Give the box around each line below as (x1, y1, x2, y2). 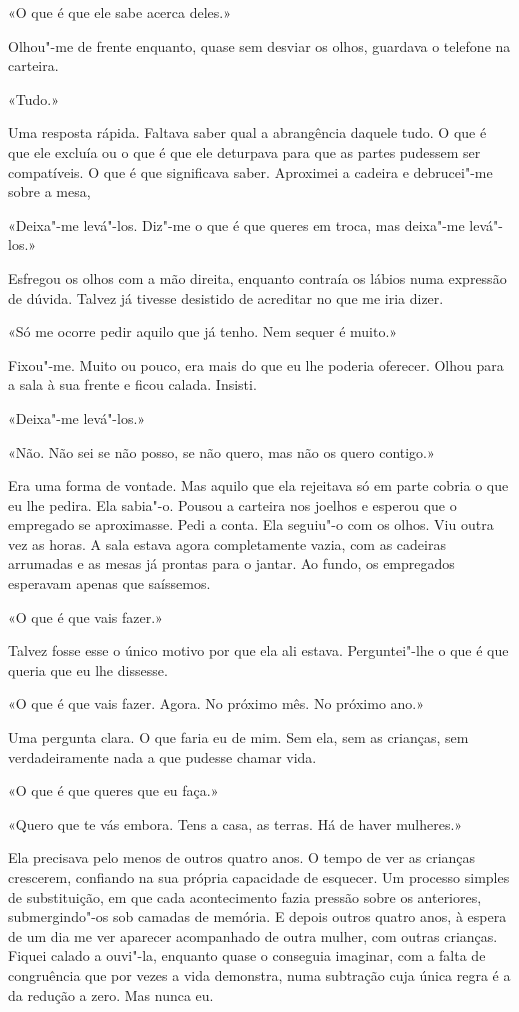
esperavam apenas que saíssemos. (8, 573, 211, 594)
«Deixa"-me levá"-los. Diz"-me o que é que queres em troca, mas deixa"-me (8, 214, 465, 235)
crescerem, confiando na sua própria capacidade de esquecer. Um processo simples (8, 867, 510, 887)
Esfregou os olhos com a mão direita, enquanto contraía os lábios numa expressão (8, 267, 507, 288)
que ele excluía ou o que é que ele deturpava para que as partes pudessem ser (8, 141, 481, 162)
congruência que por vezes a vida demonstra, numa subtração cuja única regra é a (8, 964, 511, 985)
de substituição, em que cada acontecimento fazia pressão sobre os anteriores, (8, 886, 482, 907)
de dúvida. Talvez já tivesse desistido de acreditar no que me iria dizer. (8, 287, 444, 308)
